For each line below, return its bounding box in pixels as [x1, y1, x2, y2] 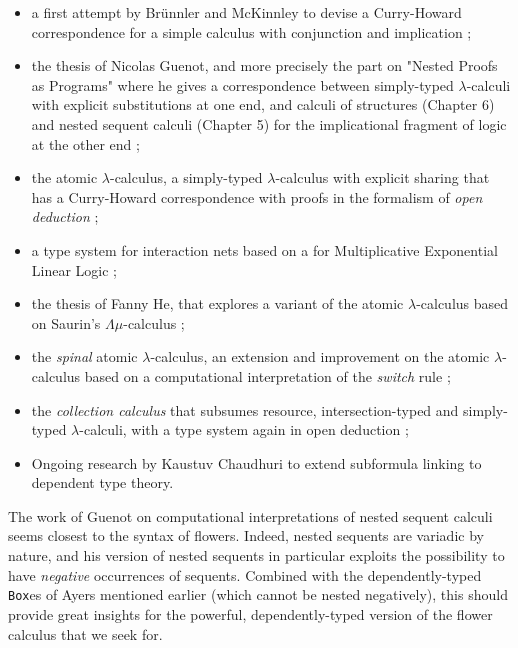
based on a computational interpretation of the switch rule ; [84, 365, 451, 386]
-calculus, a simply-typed [109, 167, 263, 188]
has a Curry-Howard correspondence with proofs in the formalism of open [31, 186, 483, 207]
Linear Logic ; [31, 259, 118, 280]
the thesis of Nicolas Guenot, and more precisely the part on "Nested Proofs [31, 55, 498, 76]
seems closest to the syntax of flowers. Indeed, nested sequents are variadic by [8, 525, 484, 546]
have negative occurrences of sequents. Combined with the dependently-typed [8, 564, 482, 585]
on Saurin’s [31, 312, 101, 333]
